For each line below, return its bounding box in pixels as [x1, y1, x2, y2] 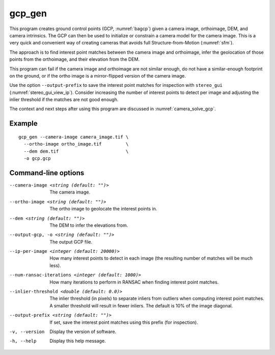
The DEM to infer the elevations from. [49, 222, 128, 228]
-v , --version [9, 328, 45, 335]
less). [49, 262, 61, 268]
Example [9, 119, 38, 128]
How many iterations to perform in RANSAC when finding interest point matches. [49, 279, 219, 285]
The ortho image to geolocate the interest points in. [49, 206, 157, 212]
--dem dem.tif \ [23, 148, 129, 154]
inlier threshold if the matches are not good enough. [9, 97, 119, 103]
